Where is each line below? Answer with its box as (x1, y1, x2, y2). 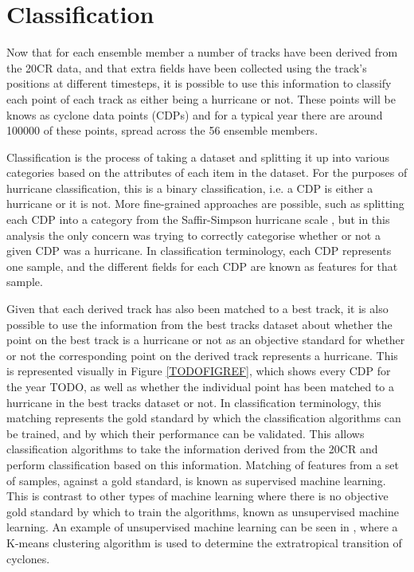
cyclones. (6, 550, 50, 566)
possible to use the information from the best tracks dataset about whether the (6, 315, 393, 332)
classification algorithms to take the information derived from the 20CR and (6, 441, 378, 457)
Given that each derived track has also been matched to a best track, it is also (6, 300, 389, 317)
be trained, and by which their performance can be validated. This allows (6, 425, 365, 441)
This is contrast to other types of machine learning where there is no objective (6, 488, 389, 504)
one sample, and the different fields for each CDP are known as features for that (6, 257, 398, 274)
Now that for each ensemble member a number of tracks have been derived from (6, 44, 398, 61)
